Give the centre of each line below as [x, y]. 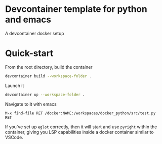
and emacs [28, 20]
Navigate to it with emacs [31, 104]
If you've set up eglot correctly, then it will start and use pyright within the [81, 127]
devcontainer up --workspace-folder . [45, 95]
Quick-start [29, 53]
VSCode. [14, 137]
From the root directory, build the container [49, 67]
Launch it [15, 86]
